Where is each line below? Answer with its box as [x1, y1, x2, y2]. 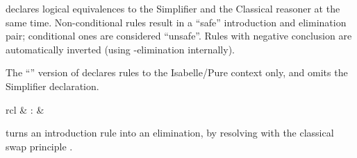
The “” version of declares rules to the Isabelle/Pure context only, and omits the [6, 65, 348, 80]
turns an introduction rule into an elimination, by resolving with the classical [6, 125, 334, 140]
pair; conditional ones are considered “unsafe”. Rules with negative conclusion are [6, 28, 352, 43]
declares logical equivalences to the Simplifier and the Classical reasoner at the [6, 1, 340, 15]
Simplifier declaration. [6, 78, 99, 93]
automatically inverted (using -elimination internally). [6, 42, 235, 56]
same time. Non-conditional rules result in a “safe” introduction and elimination [6, 15, 347, 29]
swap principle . [6, 139, 73, 153]
